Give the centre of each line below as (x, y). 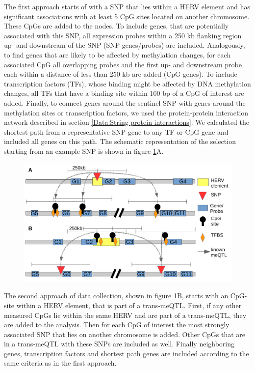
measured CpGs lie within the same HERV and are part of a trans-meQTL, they (125, 315)
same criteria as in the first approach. (60, 363)
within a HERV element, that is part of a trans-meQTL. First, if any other (129, 305)
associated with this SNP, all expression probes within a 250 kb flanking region (123, 35)
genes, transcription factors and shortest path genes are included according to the (127, 353)
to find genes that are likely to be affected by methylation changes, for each (117, 54)
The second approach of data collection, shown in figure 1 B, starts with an (116, 296)
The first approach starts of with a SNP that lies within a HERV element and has (127, 6)
